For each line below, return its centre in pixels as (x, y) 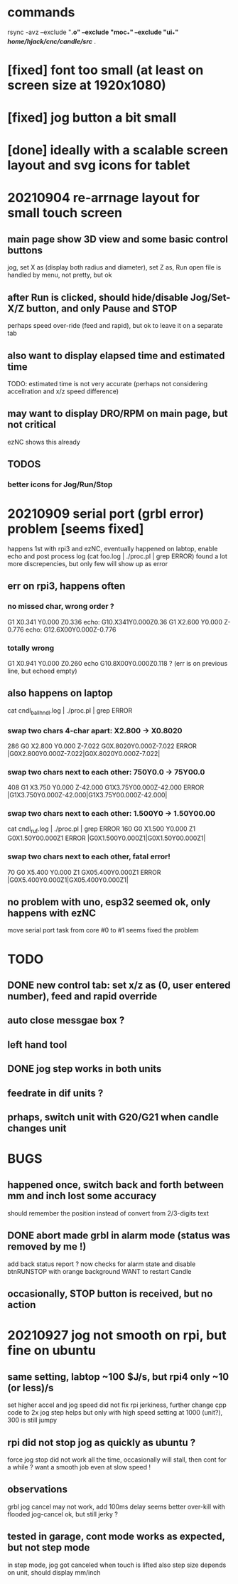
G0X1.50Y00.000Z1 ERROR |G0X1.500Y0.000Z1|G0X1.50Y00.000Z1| (107, 838)
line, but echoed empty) (42, 671)
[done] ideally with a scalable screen (118, 150)
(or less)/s (31, 1388)
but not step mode (49, 1548)
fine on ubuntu (52, 1350)
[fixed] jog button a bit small (92, 118)
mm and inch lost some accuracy (82, 1196)
